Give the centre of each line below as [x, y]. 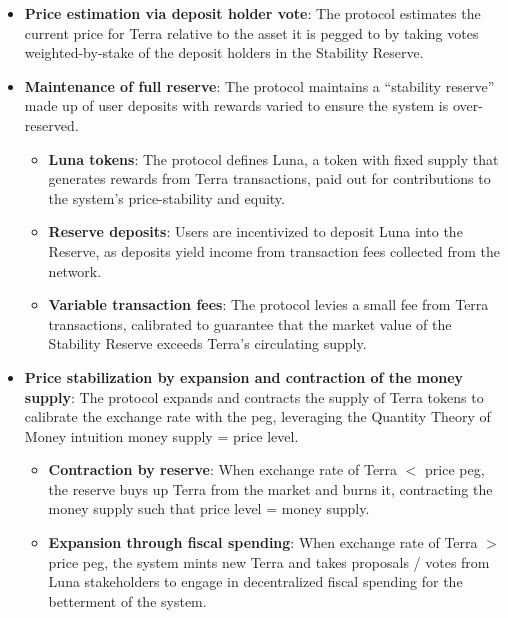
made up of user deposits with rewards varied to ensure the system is [236, 105]
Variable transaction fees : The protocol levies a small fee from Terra [268, 304]
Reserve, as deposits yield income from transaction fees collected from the [274, 250]
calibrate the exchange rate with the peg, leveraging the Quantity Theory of [257, 416]
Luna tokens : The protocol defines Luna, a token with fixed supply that [273, 158]
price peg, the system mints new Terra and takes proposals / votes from [269, 561]
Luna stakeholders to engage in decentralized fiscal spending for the [255, 581]
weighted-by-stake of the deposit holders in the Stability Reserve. [224, 52]
